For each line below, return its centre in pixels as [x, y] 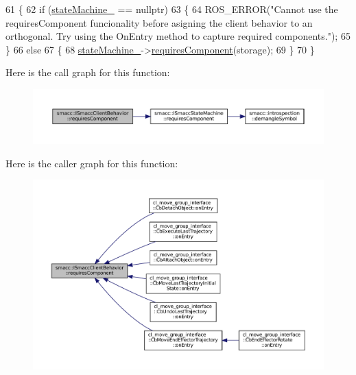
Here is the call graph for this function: [88, 72]
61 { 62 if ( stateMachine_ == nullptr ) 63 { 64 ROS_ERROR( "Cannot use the [172, 9]
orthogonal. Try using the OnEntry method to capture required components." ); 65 [178, 36]
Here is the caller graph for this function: [92, 163]
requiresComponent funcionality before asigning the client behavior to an [159, 22]
